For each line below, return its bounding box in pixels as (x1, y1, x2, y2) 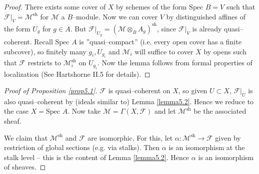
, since (157, 23, 176, 33)
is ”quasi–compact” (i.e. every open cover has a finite (79, 36, 241, 47)
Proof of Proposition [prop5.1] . (4, 85, 97, 96)
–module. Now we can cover (72, 11, 158, 21)
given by (215, 132, 241, 143)
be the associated (193, 106, 246, 116)
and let (154, 106, 176, 116)
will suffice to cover (134, 46, 193, 56)
